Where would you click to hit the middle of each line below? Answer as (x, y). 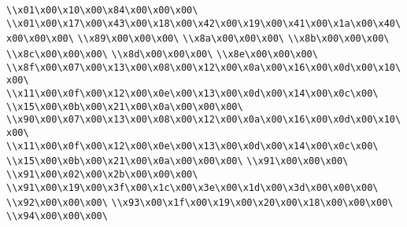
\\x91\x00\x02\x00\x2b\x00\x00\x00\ (102, 174)
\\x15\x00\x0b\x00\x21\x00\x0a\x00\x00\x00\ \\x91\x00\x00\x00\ (178, 161)
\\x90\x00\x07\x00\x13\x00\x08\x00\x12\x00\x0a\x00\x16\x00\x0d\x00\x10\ (204, 120)
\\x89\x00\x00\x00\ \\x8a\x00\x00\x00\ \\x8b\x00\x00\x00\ (233, 39)
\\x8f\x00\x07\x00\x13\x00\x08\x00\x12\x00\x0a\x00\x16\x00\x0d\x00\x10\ (204, 67)
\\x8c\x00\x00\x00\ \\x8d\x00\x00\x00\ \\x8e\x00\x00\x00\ (162, 54)
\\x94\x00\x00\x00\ (57, 216)
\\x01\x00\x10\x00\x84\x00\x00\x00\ (102, 10)
